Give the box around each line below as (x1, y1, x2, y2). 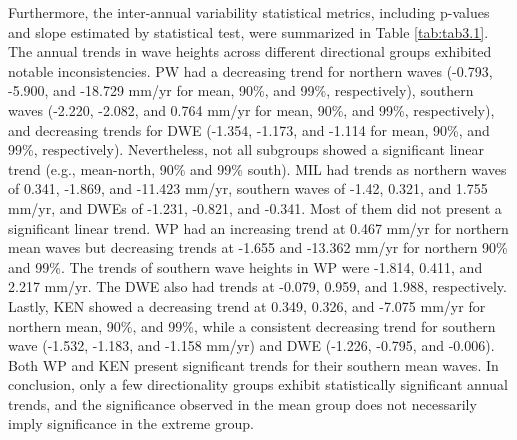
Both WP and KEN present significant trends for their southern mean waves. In (8, 354, 499, 375)
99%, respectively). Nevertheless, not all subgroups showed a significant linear (8, 139, 484, 160)
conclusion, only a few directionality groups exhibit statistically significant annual (8, 374, 508, 395)
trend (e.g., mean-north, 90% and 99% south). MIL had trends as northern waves (8, 158, 507, 179)
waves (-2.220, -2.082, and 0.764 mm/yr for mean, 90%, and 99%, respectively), (8, 99, 495, 120)
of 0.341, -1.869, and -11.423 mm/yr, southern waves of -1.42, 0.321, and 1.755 (8, 178, 488, 199)
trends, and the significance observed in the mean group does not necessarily (8, 393, 477, 414)
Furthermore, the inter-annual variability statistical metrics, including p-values (8, 2, 490, 22)
